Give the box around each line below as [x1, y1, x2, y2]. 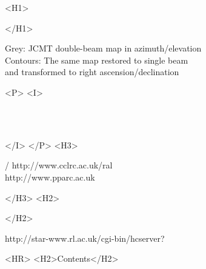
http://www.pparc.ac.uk [5, 170, 95, 183]
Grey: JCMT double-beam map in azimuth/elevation [5, 42, 202, 55]
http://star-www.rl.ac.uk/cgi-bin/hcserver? [5, 231, 165, 244]
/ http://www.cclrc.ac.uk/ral [5, 159, 113, 171]
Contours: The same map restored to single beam [5, 53, 188, 66]
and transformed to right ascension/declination [5, 65, 179, 78]
